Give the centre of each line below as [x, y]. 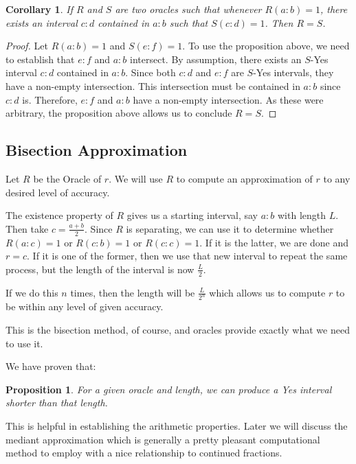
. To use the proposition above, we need [266, 46]
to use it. [24, 343]
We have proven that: [51, 366]
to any [337, 178]
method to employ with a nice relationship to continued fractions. [144, 453]
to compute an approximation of [244, 178]
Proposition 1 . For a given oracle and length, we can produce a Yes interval [169, 389]
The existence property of [59, 215]
